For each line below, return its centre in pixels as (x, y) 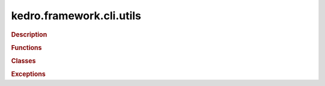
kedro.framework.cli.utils (76, 16)
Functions (26, 48)
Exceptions (28, 74)
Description (29, 34)
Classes (23, 61)
